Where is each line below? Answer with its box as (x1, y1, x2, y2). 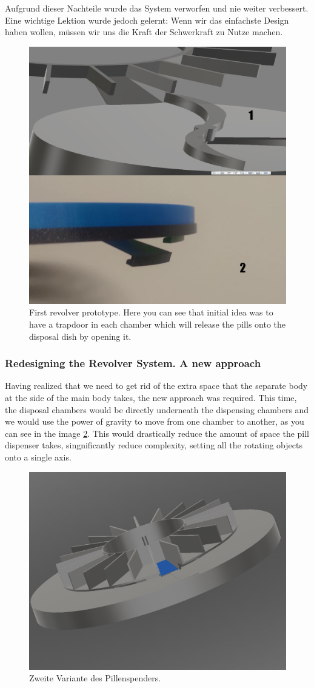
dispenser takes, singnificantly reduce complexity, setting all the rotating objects (5, 439, 302, 451)
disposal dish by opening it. (29, 329, 132, 342)
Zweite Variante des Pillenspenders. (29, 672, 161, 684)
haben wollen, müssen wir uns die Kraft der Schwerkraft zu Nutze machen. (5, 25, 283, 38)
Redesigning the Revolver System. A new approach (5, 356, 261, 371)
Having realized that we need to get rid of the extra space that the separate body (5, 379, 308, 392)
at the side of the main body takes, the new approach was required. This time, (5, 391, 297, 403)
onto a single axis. (5, 450, 72, 463)
